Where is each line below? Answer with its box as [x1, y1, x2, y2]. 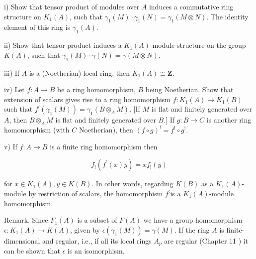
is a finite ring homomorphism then [50, 141, 158, 151]
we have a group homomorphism [143, 215, 243, 225]
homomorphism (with [4, 125, 70, 135]
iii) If [4, 67, 20, 78]
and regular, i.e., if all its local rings [42, 235, 152, 246]
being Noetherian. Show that [145, 84, 234, 95]
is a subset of [77, 215, 117, 225]
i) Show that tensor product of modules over [4, 1, 140, 11]
